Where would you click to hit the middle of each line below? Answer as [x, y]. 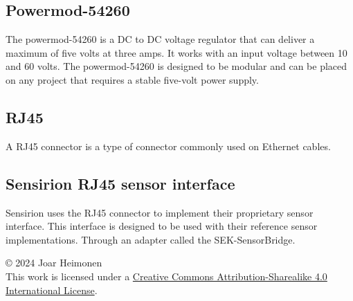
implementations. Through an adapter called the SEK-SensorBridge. [151, 239]
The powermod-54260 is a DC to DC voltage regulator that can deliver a [160, 39]
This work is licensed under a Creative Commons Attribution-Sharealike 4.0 [166, 276]
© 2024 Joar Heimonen [54, 263]
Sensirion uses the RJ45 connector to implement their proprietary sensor [160, 212]
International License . [52, 290]
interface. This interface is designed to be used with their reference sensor [162, 226]
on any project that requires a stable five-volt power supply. [132, 79]
